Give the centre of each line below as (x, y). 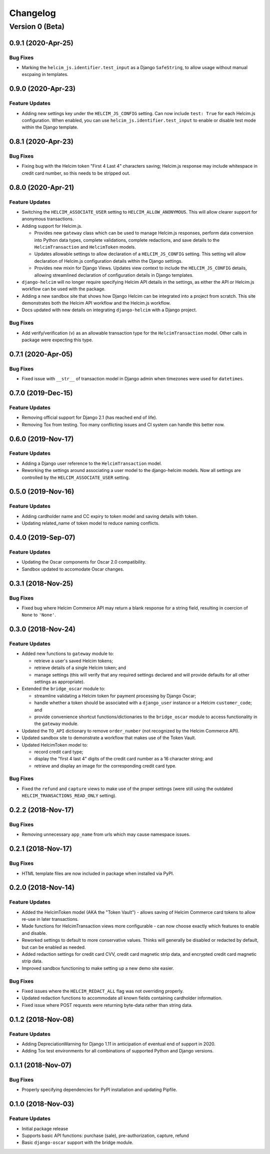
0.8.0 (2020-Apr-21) (42, 187)
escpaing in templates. (45, 75)
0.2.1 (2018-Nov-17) (41, 849)
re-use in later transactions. (50, 919)
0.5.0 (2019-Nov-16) (42, 492)
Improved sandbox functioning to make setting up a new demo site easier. (98, 968)
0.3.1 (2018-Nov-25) (41, 583)
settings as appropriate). (59, 682)
